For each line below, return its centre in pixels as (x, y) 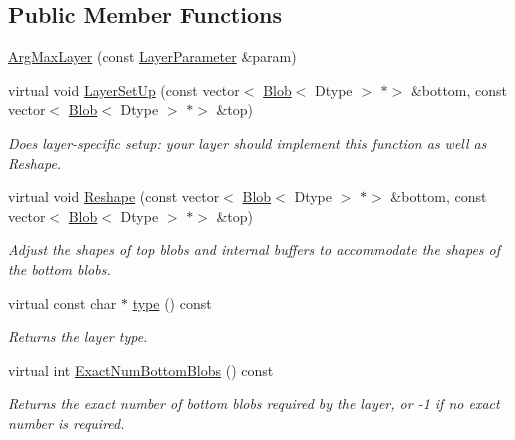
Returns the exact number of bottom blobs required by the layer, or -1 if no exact (254, 403)
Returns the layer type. (78, 336)
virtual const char (62, 302)
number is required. (66, 422)
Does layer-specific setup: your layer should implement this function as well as (247, 142)
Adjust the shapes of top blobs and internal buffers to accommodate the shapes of (254, 249)
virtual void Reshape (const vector (114, 196)
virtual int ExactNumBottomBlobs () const (141, 369)
